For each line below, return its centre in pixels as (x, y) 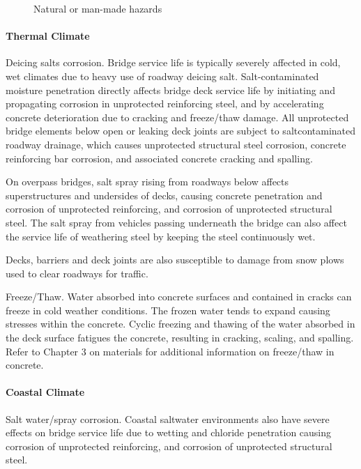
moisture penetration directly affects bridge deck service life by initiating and (170, 90)
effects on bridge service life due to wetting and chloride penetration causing (169, 432)
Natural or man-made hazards (98, 8)
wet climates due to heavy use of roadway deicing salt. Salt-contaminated (162, 76)
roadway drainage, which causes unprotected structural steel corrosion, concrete (176, 144)
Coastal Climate (45, 392)
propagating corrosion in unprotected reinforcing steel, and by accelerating (165, 103)
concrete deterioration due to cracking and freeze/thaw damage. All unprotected (177, 117)
